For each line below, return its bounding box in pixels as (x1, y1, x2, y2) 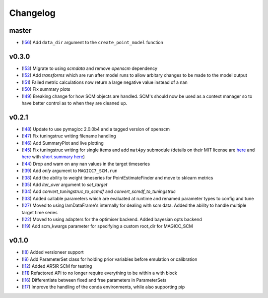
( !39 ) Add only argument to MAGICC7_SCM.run (21, 168, 118, 174)
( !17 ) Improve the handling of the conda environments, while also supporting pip (21, 284, 185, 290)
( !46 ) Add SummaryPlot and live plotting (21, 140, 104, 146)
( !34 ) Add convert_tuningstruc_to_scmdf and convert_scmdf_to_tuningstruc (21, 188, 176, 194)
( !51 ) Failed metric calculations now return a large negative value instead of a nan (21, 79, 188, 85)
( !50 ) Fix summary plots (21, 86, 70, 92)
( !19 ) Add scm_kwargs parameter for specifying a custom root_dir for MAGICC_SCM (21, 223, 193, 229)
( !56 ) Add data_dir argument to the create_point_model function (21, 40, 164, 46)
